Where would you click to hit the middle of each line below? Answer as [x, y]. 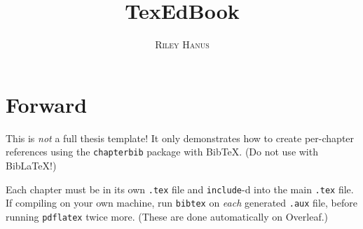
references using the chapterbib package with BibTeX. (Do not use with [162, 152]
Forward [47, 104]
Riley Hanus [182, 44]
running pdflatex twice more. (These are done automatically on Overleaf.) [167, 216]
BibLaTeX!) [31, 165]
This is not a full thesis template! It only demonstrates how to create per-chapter [180, 138]
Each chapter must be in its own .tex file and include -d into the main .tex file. [180, 189]
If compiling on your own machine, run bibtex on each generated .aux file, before [181, 203]
